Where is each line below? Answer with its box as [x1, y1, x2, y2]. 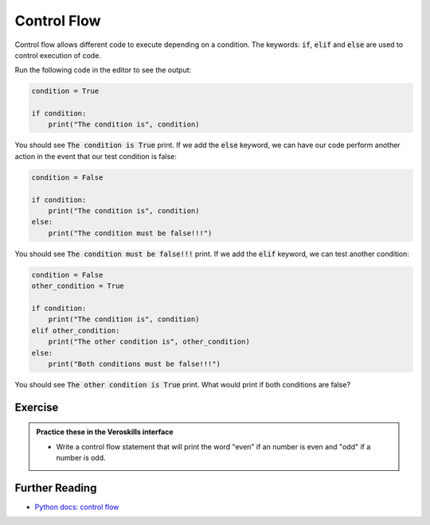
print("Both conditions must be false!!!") [48, 359, 221, 368]
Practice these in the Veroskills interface [36, 427, 174, 437]
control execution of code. [14, 50, 101, 60]
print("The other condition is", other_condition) [48, 337, 250, 346]
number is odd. [56, 453, 107, 463]
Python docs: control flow [34, 502, 119, 511]
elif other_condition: [31, 326, 120, 335]
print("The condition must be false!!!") [48, 228, 213, 238]
